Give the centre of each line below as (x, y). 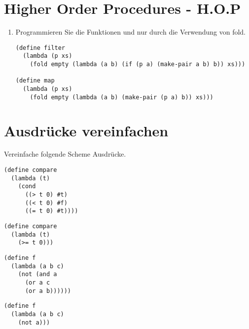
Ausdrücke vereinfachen (86, 130)
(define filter (40, 48)
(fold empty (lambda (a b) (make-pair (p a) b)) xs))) (122, 97)
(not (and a (37, 274)
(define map (35, 81)
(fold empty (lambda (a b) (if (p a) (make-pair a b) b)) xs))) (138, 64)
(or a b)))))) (48, 291)
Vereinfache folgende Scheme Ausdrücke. (65, 154)
